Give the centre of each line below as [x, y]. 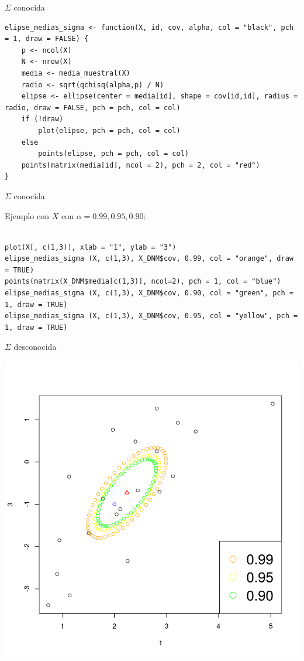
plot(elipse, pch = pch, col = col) [109, 130]
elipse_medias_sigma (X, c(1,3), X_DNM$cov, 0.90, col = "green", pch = [149, 293]
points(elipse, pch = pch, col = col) [113, 154]
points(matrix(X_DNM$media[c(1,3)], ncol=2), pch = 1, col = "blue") [143, 282]
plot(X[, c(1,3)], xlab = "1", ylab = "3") [91, 247]
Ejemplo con [27, 215]
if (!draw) [42, 119]
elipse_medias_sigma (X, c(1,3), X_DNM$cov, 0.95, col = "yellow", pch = [151, 316]
